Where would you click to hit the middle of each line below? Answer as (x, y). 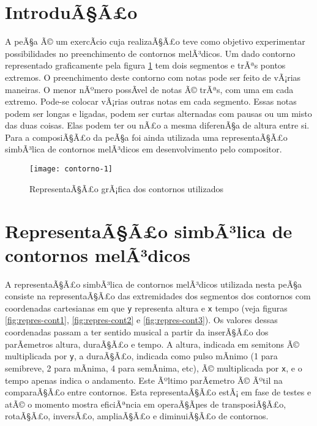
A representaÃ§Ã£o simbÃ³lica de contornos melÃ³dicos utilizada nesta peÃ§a (153, 284)
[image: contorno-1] (71, 169)
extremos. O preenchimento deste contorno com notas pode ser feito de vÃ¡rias (153, 77)
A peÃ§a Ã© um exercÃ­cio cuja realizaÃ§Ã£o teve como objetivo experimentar (155, 41)
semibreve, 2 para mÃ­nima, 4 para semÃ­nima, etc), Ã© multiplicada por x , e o (154, 368)
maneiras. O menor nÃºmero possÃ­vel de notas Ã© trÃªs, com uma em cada (149, 89)
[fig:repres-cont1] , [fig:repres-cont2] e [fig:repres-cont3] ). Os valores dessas (141, 320)
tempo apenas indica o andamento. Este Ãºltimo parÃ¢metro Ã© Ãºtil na (144, 380)
